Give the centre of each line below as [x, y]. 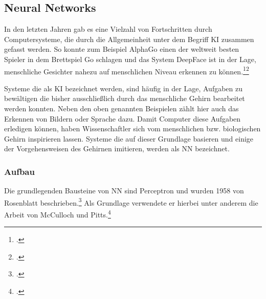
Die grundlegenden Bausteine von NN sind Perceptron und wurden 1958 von [124, 191]
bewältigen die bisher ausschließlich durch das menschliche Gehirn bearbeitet [125, 98]
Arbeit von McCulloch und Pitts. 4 [58, 214]
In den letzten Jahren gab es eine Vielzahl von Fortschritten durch [108, 29]
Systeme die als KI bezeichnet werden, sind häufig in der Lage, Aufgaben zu [124, 88]
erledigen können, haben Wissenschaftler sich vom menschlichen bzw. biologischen [132, 128]
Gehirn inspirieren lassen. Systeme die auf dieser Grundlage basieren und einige [129, 138]
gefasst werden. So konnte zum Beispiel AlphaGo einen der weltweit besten [122, 49]
